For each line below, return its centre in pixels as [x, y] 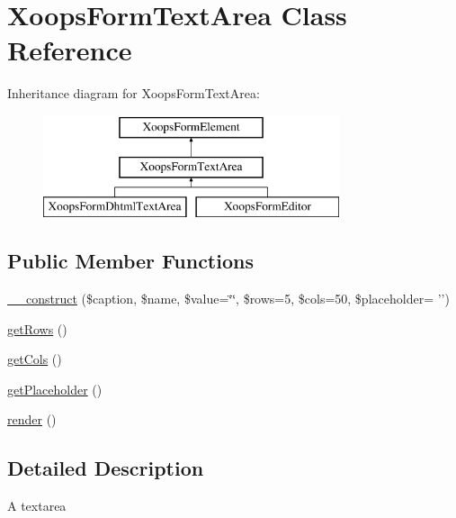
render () [32, 419]
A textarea [37, 506]
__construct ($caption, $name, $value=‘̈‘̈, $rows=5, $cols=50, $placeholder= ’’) [228, 299]
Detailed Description [106, 468]
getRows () [37, 328]
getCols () [35, 359]
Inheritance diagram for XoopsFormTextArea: [134, 93]
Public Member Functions [130, 261]
